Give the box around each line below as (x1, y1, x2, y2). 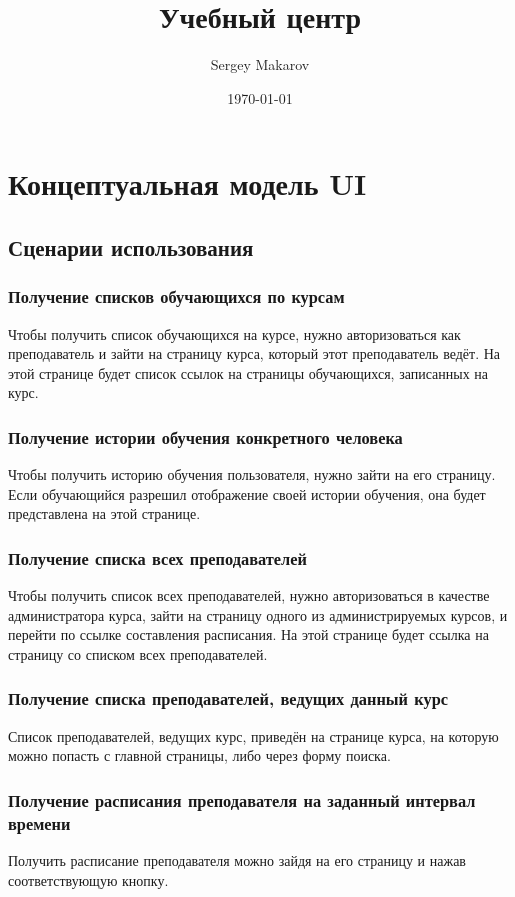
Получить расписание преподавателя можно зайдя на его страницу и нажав (8, 850, 466, 871)
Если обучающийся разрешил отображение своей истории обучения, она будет (8, 483, 486, 504)
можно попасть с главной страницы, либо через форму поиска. (8, 745, 391, 766)
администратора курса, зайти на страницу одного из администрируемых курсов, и (8, 604, 508, 625)
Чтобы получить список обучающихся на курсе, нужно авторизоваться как (8, 323, 461, 344)
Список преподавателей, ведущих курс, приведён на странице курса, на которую (8, 725, 499, 746)
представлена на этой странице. (8, 503, 201, 524)
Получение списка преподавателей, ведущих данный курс (8, 686, 449, 711)
